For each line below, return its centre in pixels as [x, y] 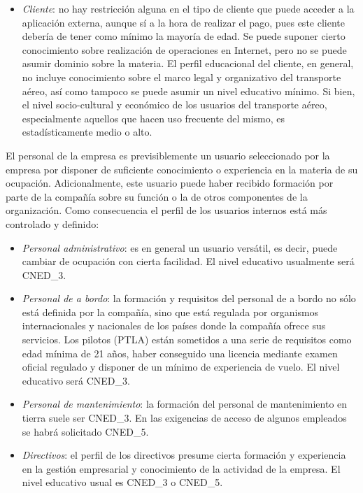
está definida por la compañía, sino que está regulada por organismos [170, 312]
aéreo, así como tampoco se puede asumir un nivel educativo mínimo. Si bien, [188, 91]
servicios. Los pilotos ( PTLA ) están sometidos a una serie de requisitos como [187, 340]
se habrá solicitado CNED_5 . [85, 431]
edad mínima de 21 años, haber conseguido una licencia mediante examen [180, 353]
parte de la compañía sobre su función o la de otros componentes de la [157, 196]
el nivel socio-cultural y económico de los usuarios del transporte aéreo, [175, 105]
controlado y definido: [52, 223]
